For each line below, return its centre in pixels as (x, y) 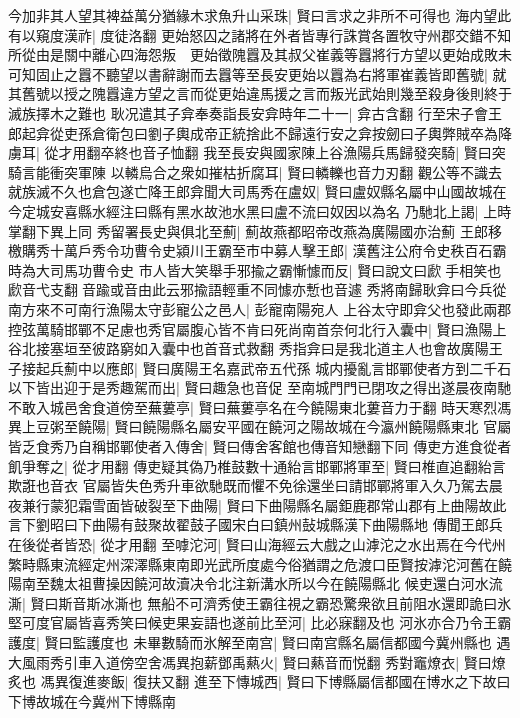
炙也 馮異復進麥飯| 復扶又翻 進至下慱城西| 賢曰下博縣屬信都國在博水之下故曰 (259, 681)
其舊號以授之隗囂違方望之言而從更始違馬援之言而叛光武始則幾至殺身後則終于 (260, 93)
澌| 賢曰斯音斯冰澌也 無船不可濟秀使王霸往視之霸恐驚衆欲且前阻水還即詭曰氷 (260, 602)
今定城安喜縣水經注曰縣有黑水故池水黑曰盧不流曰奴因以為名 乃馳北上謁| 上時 (260, 210)
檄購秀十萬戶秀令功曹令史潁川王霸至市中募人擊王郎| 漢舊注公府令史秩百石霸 (257, 250)
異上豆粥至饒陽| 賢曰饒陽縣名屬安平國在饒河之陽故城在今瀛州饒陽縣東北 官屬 (260, 426)
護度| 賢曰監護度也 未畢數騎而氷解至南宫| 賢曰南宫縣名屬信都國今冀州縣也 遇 (259, 642)
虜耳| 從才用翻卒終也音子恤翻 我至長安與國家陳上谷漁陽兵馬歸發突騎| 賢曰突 (257, 152)
